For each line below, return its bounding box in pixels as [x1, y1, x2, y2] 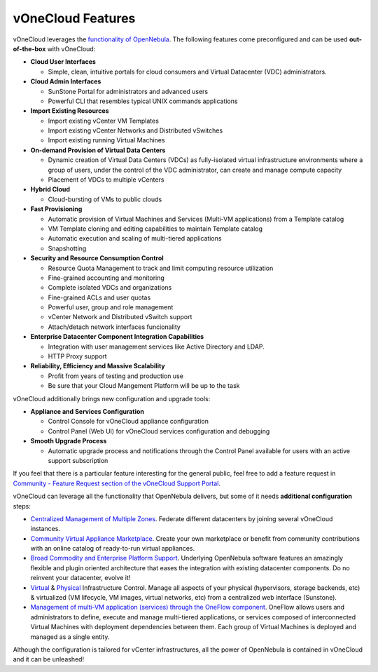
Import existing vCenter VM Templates [48, 116, 159, 125]
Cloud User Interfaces [30, 58, 96, 66]
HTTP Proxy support [48, 352, 108, 361]
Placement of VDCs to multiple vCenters [48, 175, 164, 184]
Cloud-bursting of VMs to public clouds [48, 195, 162, 203]
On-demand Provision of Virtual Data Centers [30, 146, 166, 154]
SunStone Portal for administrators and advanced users [48, 87, 209, 95]
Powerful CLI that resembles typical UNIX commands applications [48, 97, 238, 105]
